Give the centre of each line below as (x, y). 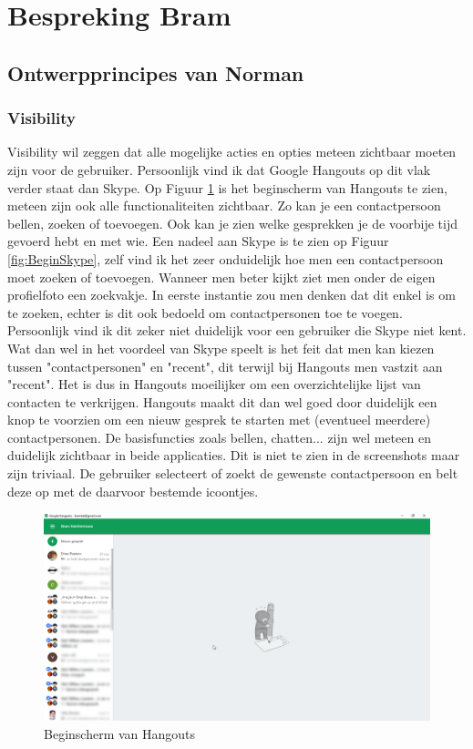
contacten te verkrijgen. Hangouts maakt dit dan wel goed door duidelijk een (222, 401)
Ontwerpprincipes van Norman (156, 72)
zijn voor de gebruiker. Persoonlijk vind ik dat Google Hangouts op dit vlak (219, 169)
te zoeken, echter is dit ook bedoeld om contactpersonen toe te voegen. (205, 312)
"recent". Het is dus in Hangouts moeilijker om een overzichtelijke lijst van (214, 384)
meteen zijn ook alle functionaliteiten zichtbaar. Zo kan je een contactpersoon (224, 205)
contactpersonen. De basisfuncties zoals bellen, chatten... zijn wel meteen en (219, 437)
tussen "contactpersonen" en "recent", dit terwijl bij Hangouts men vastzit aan (225, 366)
